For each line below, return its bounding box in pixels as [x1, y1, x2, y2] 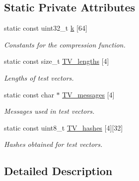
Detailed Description [4, 163, 113, 179]
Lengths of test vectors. [4, 72, 74, 83]
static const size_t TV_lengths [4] [4, 56, 109, 66]
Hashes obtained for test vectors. [4, 139, 103, 149]
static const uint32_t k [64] [4, 23, 87, 33]
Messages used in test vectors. [4, 106, 95, 116]
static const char [4, 89, 54, 99]
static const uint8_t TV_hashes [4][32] [4, 122, 123, 133]
